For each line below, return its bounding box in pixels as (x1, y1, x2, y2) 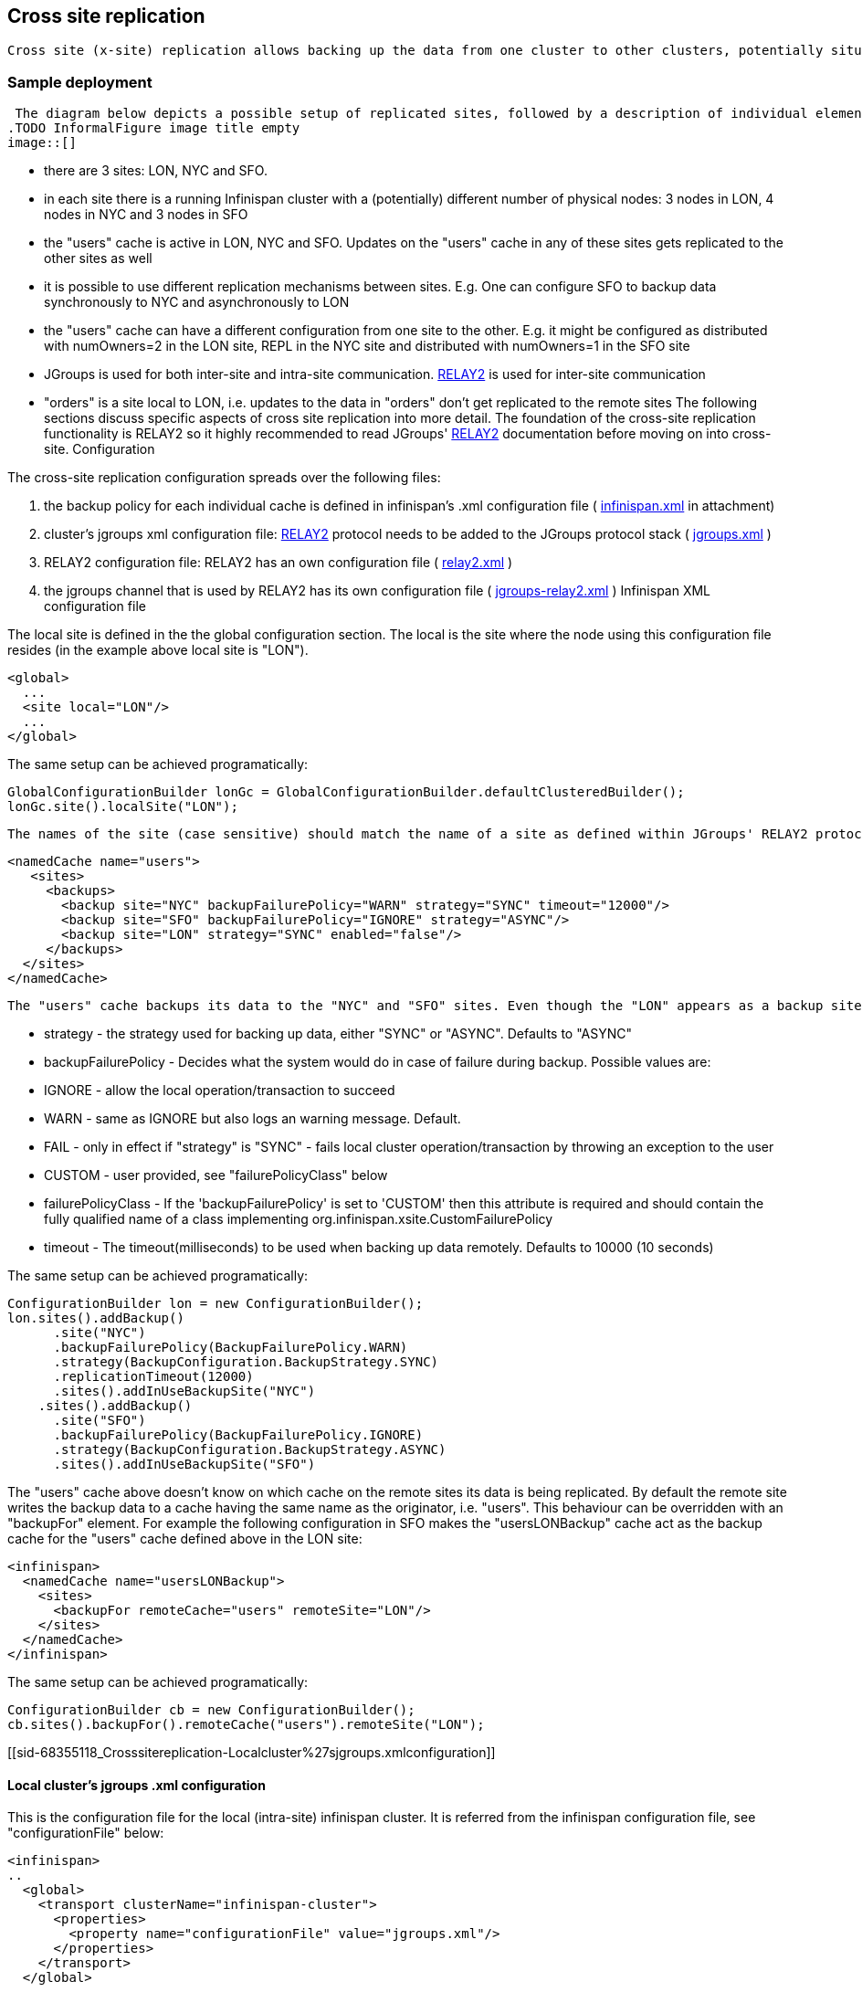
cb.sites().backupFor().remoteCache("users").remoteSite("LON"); (7, 1717, 485, 1733)
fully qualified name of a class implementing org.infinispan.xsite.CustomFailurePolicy (44, 1211, 553, 1228)
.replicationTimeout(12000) (53, 1369, 254, 1385)
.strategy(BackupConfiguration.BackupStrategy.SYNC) (53, 1354, 439, 1370)
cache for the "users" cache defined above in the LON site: (7, 1531, 363, 1547)
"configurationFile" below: (7, 1825, 164, 1841)
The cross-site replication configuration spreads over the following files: (7, 469, 441, 486)
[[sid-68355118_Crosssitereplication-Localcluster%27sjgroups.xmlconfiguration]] (7, 1744, 496, 1761)
